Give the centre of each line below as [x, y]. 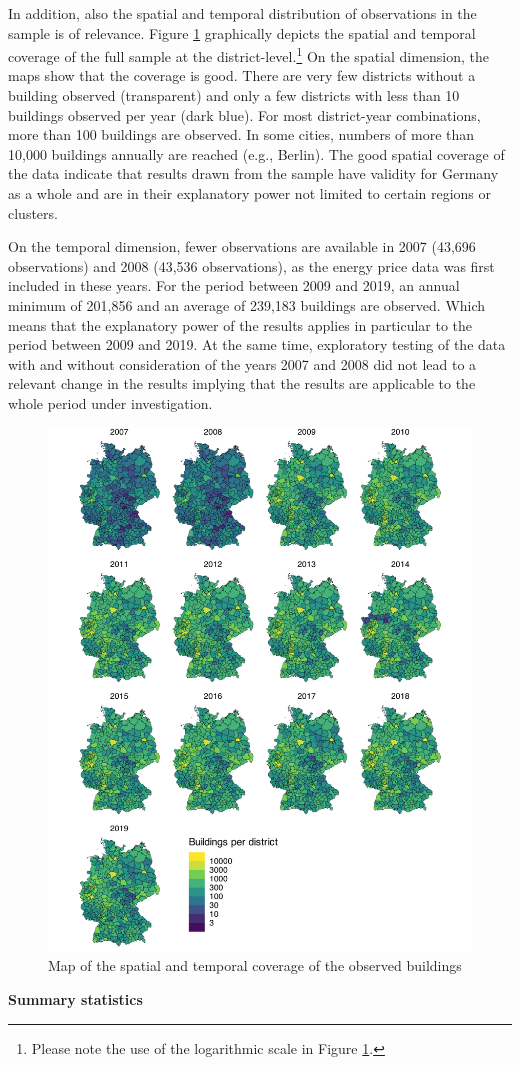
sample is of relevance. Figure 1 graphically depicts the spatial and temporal [242, 32]
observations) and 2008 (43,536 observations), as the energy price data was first [251, 265]
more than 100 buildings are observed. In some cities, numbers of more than [241, 134]
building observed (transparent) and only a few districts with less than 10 [234, 95]
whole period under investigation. [110, 402]
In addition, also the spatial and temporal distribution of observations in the [242, 13]
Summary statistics [75, 999]
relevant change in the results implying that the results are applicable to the [242, 383]
